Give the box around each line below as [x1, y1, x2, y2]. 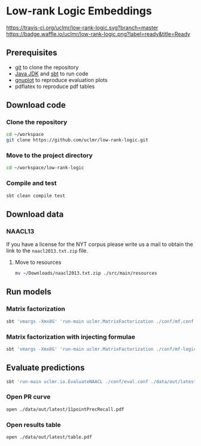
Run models [6, 287, 52, 297]
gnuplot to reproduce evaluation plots [14, 76, 108, 83]
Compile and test [6, 179, 57, 187]
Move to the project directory [6, 151, 93, 160]
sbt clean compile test [6, 193, 66, 199]
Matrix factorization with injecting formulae [6, 332, 136, 341]
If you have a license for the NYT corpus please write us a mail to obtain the [6, 241, 193, 248]
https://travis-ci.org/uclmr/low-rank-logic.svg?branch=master [6, 24, 159, 31]
